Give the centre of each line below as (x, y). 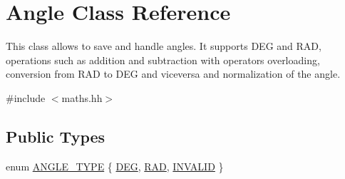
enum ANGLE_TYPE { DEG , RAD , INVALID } (115, 166)
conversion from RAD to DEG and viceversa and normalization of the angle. (173, 74)
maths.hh (82, 97)
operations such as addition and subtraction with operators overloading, (163, 60)
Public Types (56, 136)
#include (26, 97)
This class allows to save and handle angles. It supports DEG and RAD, (164, 46)
